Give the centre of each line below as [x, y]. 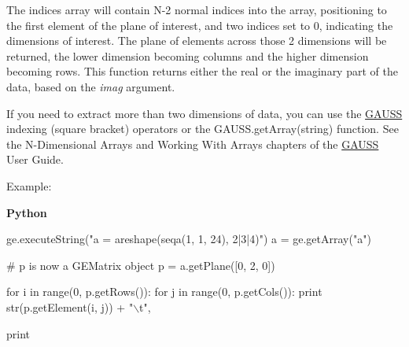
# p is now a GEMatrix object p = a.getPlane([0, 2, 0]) [141, 265]
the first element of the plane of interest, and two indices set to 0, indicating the [200, 25]
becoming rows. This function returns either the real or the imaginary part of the [202, 71]
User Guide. [35, 159]
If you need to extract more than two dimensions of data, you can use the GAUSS [204, 113]
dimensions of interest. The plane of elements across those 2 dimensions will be [197, 41]
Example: [29, 185]
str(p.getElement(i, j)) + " [70, 306]
